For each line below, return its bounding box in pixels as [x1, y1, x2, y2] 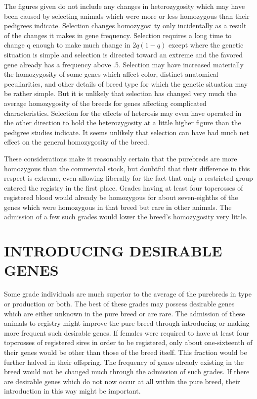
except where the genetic [168, 40, 244, 50]
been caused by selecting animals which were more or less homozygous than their [4, 10, 250, 21]
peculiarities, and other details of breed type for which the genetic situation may [4, 78, 248, 89]
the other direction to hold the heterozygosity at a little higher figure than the [4, 117, 241, 128]
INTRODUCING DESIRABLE [4, 241, 222, 261]
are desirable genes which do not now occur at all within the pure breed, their [4, 376, 240, 386]
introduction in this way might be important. [4, 386, 141, 396]
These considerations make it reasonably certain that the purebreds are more [4, 153, 237, 163]
